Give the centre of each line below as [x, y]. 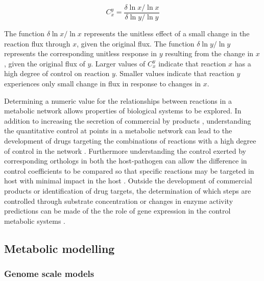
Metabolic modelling [59, 248]
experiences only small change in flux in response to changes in [103, 84]
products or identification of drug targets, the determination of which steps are [128, 190]
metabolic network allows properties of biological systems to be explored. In [123, 111]
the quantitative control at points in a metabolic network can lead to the [118, 131]
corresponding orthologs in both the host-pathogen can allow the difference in [126, 161]
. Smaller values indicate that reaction [175, 73]
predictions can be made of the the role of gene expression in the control [117, 211]
